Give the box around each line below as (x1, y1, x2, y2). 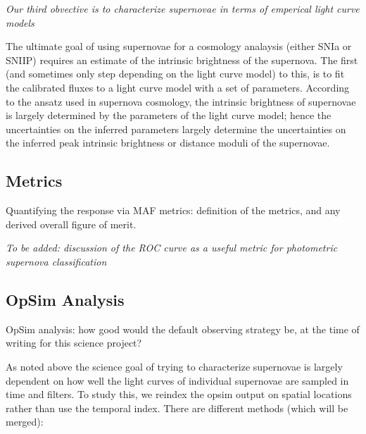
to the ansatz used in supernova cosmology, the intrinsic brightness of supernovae (6, 94, 356, 108)
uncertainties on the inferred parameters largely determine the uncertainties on (6, 121, 346, 136)
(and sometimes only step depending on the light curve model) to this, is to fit (6, 66, 345, 81)
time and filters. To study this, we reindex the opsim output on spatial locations (6, 387, 352, 402)
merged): (6, 414, 44, 429)
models (6, 15, 34, 30)
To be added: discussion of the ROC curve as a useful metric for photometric (6, 240, 338, 255)
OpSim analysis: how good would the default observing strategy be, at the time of (6, 321, 360, 336)
